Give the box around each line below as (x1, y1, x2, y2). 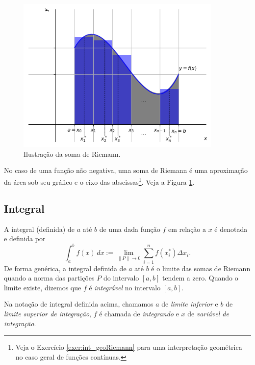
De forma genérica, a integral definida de (4, 263, 127, 273)
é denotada (214, 224, 248, 234)
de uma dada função (99, 224, 160, 234)
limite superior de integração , (4, 308, 92, 318)
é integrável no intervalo (89, 282, 161, 292)
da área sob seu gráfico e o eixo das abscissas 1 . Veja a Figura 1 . (4, 175, 195, 187)
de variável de (187, 308, 229, 318)
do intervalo (103, 273, 139, 283)
